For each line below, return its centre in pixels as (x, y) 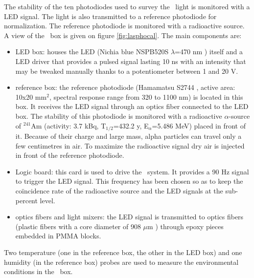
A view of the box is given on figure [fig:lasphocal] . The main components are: (123, 35)
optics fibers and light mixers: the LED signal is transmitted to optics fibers (129, 217)
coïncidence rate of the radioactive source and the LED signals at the (119, 190)
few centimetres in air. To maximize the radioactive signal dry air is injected (130, 145)
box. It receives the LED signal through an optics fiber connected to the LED (132, 106)
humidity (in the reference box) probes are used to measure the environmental (121, 262)
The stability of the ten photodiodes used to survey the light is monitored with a (127, 6)
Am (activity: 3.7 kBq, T (69, 125)
